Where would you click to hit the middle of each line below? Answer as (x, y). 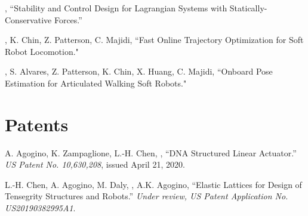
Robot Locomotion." (42, 51)
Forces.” (68, 19)
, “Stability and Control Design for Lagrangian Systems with (116, 8)
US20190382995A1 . (40, 208)
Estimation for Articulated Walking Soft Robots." (96, 83)
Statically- (248, 8)
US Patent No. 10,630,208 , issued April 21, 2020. (95, 164)
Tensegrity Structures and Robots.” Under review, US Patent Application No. (147, 196)
